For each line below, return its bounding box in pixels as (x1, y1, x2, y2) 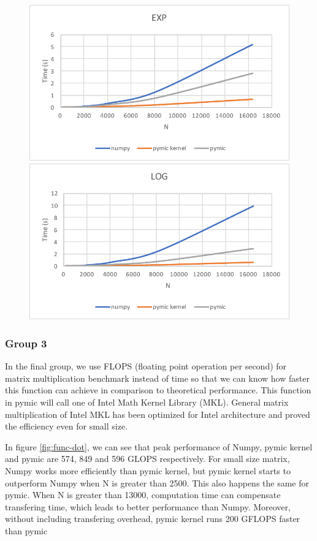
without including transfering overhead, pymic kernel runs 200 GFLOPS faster (5, 512, 300, 525)
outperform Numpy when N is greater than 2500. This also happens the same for (5, 476, 310, 489)
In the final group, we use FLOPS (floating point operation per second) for (5, 360, 287, 373)
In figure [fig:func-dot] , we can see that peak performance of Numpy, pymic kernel (5, 440, 313, 453)
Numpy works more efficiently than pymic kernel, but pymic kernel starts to (5, 464, 291, 477)
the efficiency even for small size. (5, 420, 128, 433)
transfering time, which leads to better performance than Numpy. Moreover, (5, 500, 291, 513)
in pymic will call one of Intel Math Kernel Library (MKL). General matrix (5, 395, 289, 408)
